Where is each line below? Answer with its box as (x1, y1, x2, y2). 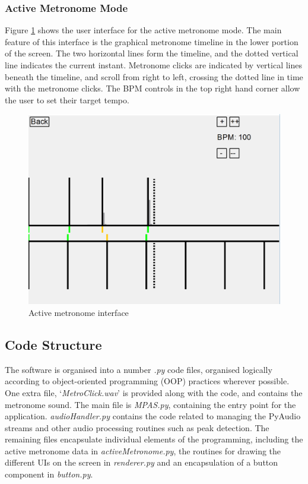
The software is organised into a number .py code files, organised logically (5, 363, 272, 375)
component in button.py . (5, 468, 93, 480)
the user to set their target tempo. (5, 93, 129, 106)
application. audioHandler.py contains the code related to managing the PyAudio (5, 410, 301, 422)
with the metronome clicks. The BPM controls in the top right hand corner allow (5, 82, 300, 94)
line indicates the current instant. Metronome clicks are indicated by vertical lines (5, 59, 302, 71)
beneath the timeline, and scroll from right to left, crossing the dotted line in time (5, 70, 303, 83)
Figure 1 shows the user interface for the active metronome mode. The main (5, 24, 282, 36)
